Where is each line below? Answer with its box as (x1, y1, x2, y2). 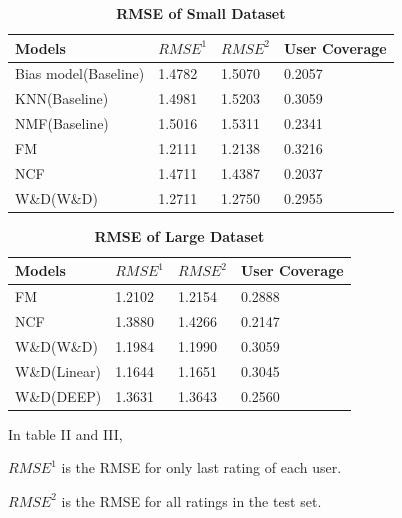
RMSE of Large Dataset (94, 225, 265, 246)
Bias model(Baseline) (15, 63, 145, 84)
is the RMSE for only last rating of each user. (61, 457, 342, 478)
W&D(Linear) (15, 360, 102, 381)
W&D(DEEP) (15, 385, 102, 406)
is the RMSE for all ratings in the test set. (61, 490, 322, 511)
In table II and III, (8, 423, 123, 444)
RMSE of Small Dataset (116, 3, 286, 23)
